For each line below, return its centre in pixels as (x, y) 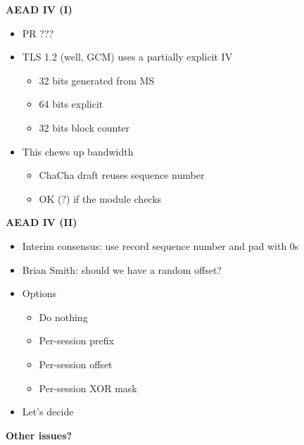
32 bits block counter (84, 127)
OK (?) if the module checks (100, 198)
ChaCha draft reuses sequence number (122, 175)
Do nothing (63, 316)
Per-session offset (76, 364)
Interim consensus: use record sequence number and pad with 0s (160, 245)
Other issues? (39, 435)
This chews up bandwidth (78, 151)
